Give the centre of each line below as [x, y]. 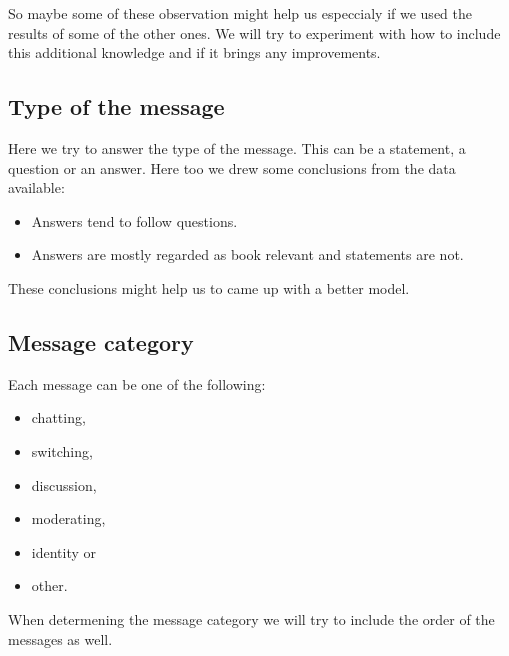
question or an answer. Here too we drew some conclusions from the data [232, 167]
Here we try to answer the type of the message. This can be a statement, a [237, 147]
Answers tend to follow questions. [134, 220]
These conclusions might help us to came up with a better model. [209, 287]
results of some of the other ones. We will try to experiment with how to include [254, 32]
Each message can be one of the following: [137, 383]
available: [36, 187]
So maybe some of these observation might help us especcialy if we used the [240, 13]
